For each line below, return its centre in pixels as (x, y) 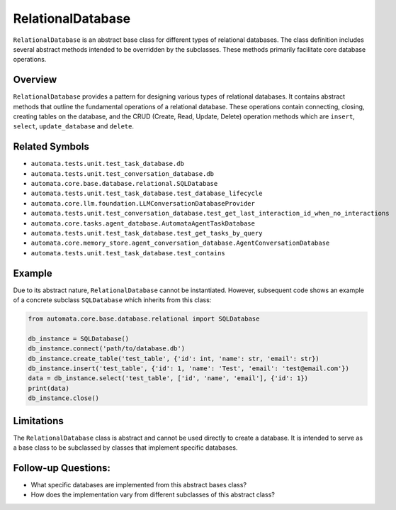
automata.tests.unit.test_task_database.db (107, 164)
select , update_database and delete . (74, 126)
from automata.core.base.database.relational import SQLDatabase (144, 319)
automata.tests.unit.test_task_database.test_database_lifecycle (147, 194)
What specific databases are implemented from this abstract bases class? (139, 485)
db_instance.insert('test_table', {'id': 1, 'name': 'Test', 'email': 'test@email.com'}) (189, 368)
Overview (35, 80)
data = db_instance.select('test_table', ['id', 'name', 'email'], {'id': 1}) (168, 378)
